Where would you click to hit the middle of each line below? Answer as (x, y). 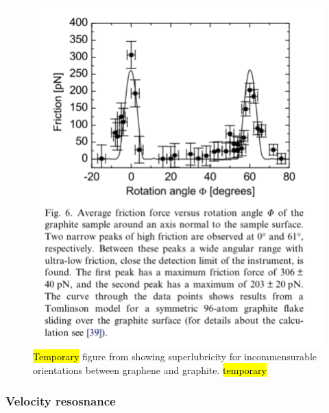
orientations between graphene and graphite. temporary (150, 370)
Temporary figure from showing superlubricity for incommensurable (175, 356)
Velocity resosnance (61, 400)
